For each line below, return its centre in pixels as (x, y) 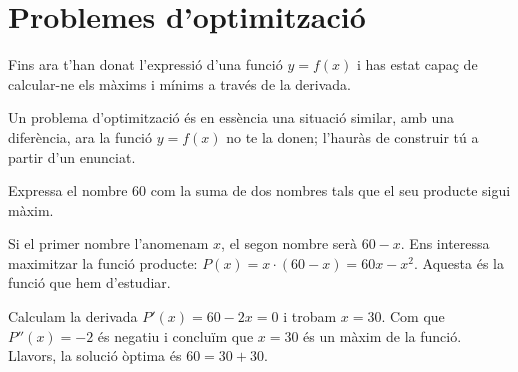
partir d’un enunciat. (72, 156)
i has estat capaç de (417, 64)
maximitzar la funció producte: (103, 262)
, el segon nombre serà (289, 243)
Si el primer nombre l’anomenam (108, 243)
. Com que (413, 316)
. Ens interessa (445, 243)
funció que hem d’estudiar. (89, 282)
